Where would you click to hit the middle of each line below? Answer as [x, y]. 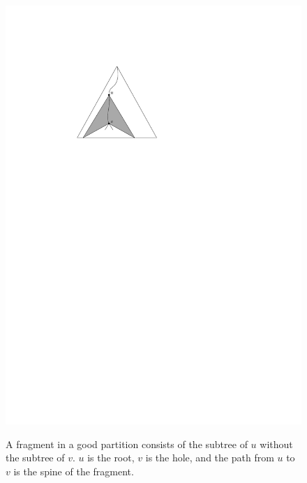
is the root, [111, 458]
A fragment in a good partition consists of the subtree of [127, 444]
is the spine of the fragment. [74, 471]
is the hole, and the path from [210, 458]
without [276, 444]
